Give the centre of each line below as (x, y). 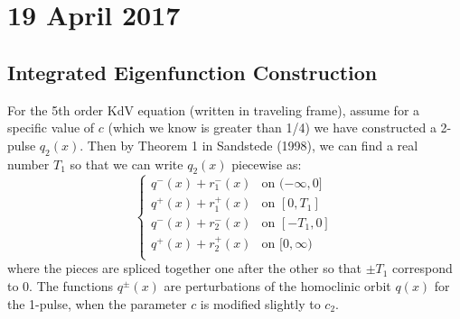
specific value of (51, 128)
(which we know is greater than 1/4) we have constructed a (272, 128)
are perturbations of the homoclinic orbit (277, 286)
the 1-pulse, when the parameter (97, 303)
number (28, 164)
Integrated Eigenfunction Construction (192, 72)
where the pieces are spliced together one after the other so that (184, 268)
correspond (422, 268)
